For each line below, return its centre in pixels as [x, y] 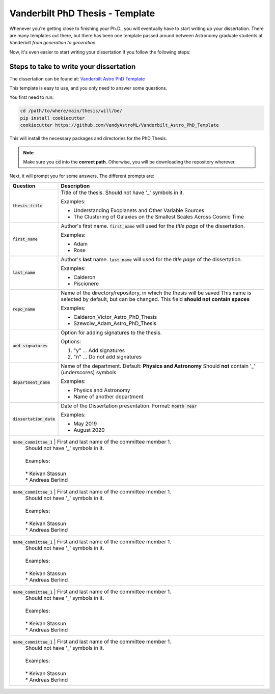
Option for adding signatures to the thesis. [112, 332]
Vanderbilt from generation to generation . [53, 43]
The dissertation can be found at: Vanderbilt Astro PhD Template [77, 78]
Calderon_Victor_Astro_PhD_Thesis [115, 317]
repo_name [24, 309]
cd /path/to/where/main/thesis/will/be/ [71, 111]
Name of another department [108, 396]
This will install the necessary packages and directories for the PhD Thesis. [88, 138]
